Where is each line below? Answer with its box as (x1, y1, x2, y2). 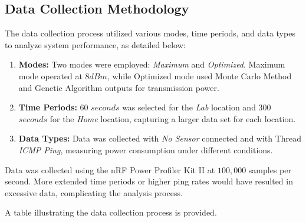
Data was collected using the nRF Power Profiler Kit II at (5, 163, 215, 176)
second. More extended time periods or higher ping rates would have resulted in (5, 175, 293, 187)
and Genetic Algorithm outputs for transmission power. (18, 81, 219, 93)
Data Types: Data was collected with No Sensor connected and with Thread (18, 132, 302, 144)
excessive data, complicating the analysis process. (5, 186, 183, 199)
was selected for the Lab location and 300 (122, 101, 271, 113)
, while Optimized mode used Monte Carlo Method (107, 69, 292, 82)
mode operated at (18, 69, 83, 82)
